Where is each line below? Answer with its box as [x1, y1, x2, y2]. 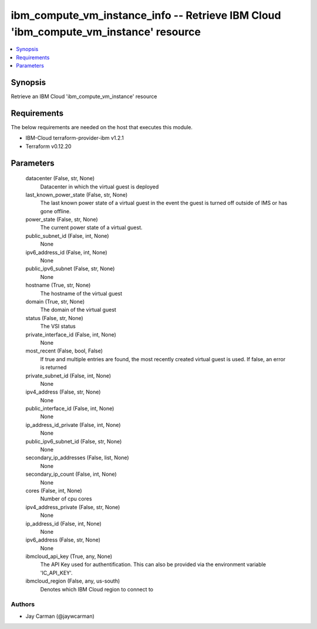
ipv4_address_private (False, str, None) [25, 503, 120, 510]
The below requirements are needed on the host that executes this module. [11, 123, 193, 130]
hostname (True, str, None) [25, 282, 91, 289]
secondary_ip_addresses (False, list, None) [25, 454, 129, 461]
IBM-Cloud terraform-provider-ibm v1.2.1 [25, 134, 124, 142]
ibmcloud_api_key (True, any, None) [25, 553, 113, 560]
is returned [40, 364, 67, 371]
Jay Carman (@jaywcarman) [25, 613, 95, 620]
